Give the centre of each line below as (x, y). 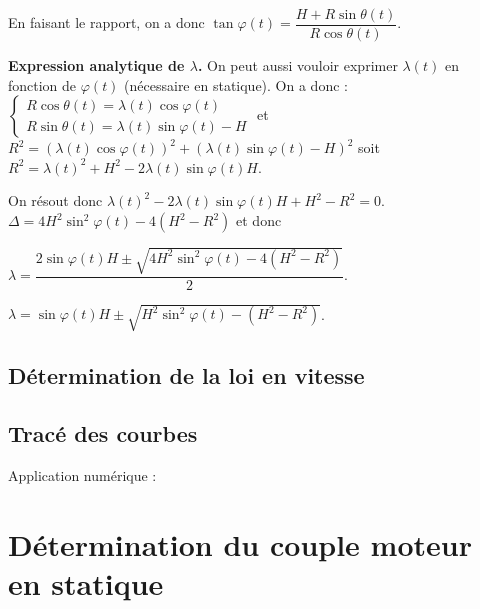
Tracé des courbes (103, 433)
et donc (259, 220)
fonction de (42, 84)
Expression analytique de (96, 65)
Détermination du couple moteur (240, 543)
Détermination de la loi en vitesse (186, 374)
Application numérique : (82, 475)
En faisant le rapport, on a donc (106, 22)
